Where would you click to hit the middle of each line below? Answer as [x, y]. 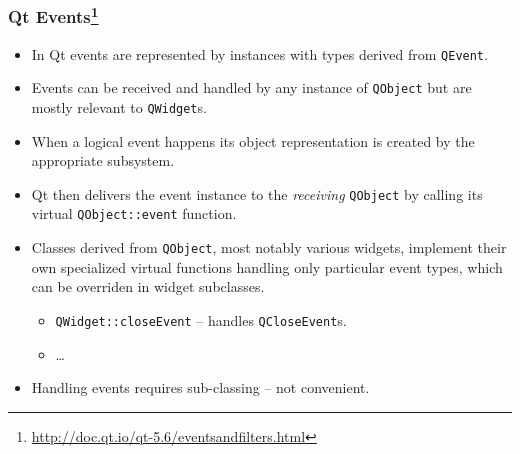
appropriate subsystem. [103, 160]
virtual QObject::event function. [134, 213]
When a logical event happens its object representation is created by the [253, 140]
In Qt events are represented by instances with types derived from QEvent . [259, 53]
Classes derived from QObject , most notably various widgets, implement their [269, 247]
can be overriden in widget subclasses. [148, 286]
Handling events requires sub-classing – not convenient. [200, 387]
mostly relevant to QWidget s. [119, 106]
